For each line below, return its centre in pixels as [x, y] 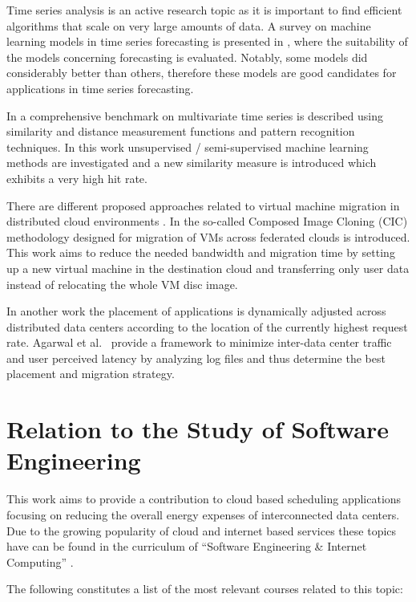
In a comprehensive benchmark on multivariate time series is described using [195, 115]
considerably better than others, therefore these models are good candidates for [202, 73]
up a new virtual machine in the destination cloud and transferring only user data [208, 268]
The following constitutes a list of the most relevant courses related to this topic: [205, 589]
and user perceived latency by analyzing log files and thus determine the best [196, 358]
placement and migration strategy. [91, 374]
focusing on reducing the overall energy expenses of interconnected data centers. [203, 514]
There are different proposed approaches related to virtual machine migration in [203, 205]
